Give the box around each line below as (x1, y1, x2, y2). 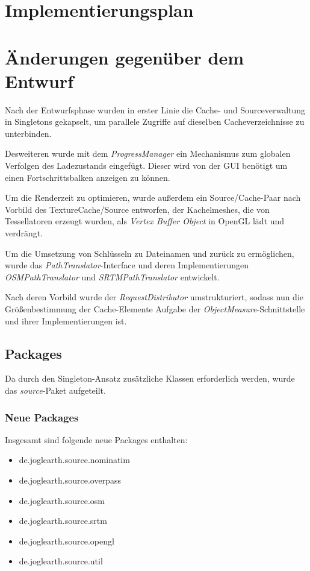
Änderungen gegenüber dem (5, 45, 244, 69)
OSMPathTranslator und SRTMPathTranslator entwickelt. (5, 270, 220, 283)
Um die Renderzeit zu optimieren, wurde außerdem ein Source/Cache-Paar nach (5, 191, 301, 204)
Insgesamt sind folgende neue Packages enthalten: (5, 433, 188, 446)
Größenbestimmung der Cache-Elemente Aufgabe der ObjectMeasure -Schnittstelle (5, 303, 305, 315)
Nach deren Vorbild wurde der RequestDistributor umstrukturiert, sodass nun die (5, 291, 304, 303)
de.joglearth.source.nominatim (19, 453, 130, 466)
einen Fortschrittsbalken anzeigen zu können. (5, 171, 170, 183)
